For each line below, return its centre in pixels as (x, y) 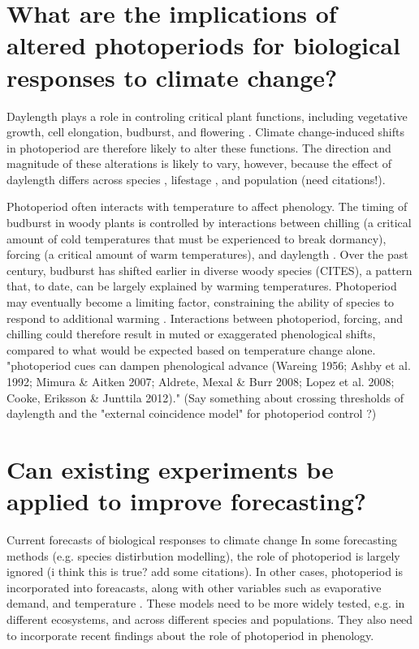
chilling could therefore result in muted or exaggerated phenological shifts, (191, 334)
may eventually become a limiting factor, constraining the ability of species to (201, 302)
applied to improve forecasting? (186, 501)
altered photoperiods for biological (203, 45)
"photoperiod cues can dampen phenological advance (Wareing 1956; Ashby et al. (209, 365)
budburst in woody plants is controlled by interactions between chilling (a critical (209, 223)
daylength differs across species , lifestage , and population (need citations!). (196, 179)
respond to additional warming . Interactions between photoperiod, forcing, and (205, 318)
